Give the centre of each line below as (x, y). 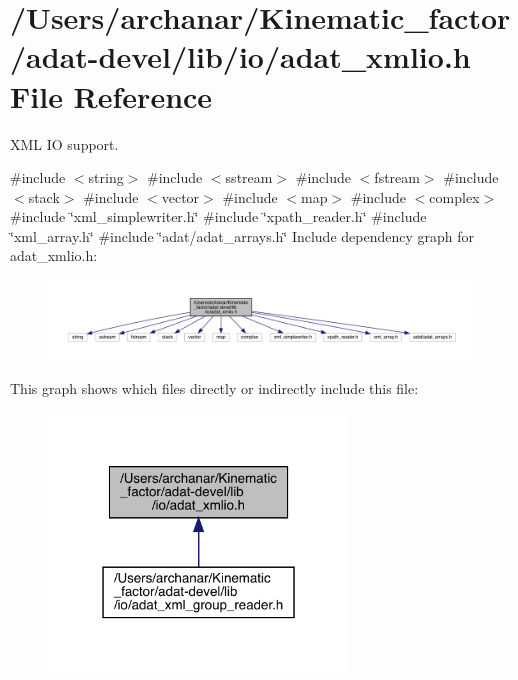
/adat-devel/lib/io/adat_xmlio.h (240, 56)
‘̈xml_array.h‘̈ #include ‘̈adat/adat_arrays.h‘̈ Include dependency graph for (242, 235)
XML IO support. (64, 143)
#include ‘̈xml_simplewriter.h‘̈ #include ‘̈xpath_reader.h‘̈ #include (218, 216)
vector (180, 196)
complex (454, 196)
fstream (397, 177)
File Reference (111, 95)
